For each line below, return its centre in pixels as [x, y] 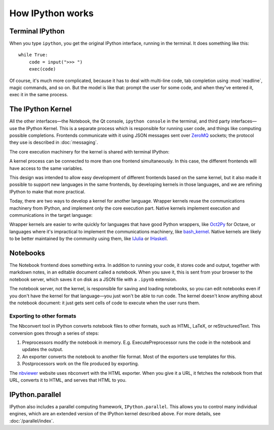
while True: [33, 55]
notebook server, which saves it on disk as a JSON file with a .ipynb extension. [93, 279]
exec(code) [42, 69]
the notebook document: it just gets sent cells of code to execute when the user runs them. [105, 303]
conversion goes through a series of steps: [54, 333]
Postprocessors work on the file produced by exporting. [80, 364]
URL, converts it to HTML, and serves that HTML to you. [68, 380]
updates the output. [43, 349]
